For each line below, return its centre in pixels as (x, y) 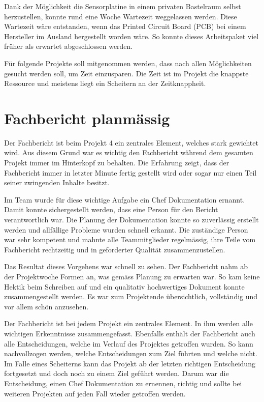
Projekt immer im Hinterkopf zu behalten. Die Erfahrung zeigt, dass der (117, 163)
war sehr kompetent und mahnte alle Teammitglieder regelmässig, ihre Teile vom (130, 239)
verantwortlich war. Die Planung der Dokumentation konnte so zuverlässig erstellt (131, 220)
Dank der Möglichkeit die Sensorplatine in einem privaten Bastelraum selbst (123, 6)
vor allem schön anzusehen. (46, 306)
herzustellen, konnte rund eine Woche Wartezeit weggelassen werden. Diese (121, 16)
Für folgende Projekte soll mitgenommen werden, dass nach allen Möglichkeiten (128, 63)
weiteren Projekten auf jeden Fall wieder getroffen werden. (95, 393)
